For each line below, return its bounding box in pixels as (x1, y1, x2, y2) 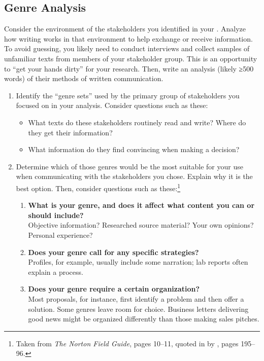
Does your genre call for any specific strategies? (28, 246, 199, 257)
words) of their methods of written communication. (4, 73, 163, 84)
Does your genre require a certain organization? (28, 283, 200, 294)
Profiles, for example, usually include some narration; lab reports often (28, 257, 248, 267)
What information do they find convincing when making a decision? (28, 144, 240, 155)
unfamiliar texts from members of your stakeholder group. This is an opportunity (4, 53, 257, 63)
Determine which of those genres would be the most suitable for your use (16, 161, 243, 171)
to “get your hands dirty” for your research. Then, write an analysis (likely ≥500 (4, 63, 254, 74)
